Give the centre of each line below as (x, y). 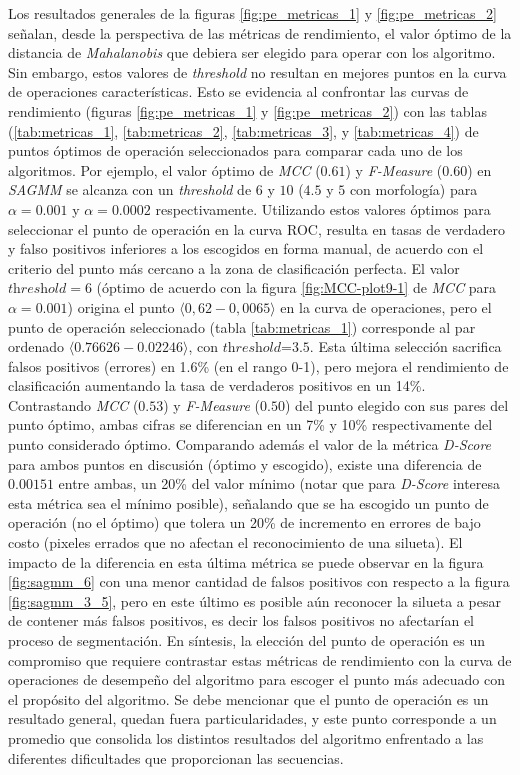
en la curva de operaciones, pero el (386, 306)
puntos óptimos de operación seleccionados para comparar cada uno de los (235, 150)
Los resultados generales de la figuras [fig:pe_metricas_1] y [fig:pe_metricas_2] (252, 13)
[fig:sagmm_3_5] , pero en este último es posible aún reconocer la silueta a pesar (254, 600)
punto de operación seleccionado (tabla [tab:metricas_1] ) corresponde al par (242, 326)
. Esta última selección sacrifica (405, 346)
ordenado (36, 346)
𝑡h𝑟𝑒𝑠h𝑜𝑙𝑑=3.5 (266, 348)
